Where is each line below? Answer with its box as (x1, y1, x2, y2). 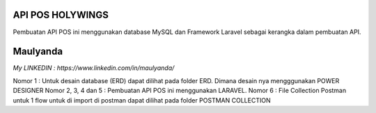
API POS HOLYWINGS (13, 9, 109, 21)
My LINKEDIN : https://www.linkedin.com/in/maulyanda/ (13, 64, 175, 72)
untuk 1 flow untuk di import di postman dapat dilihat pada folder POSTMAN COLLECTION (13, 96, 271, 104)
